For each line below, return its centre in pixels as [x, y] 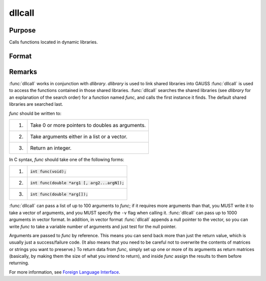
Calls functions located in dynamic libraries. [53, 42]
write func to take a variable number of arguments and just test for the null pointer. [93, 226]
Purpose [22, 30]
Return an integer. [51, 148]
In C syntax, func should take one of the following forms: [67, 159]
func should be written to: [35, 113]
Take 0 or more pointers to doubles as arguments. [88, 125]
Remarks [23, 72]
